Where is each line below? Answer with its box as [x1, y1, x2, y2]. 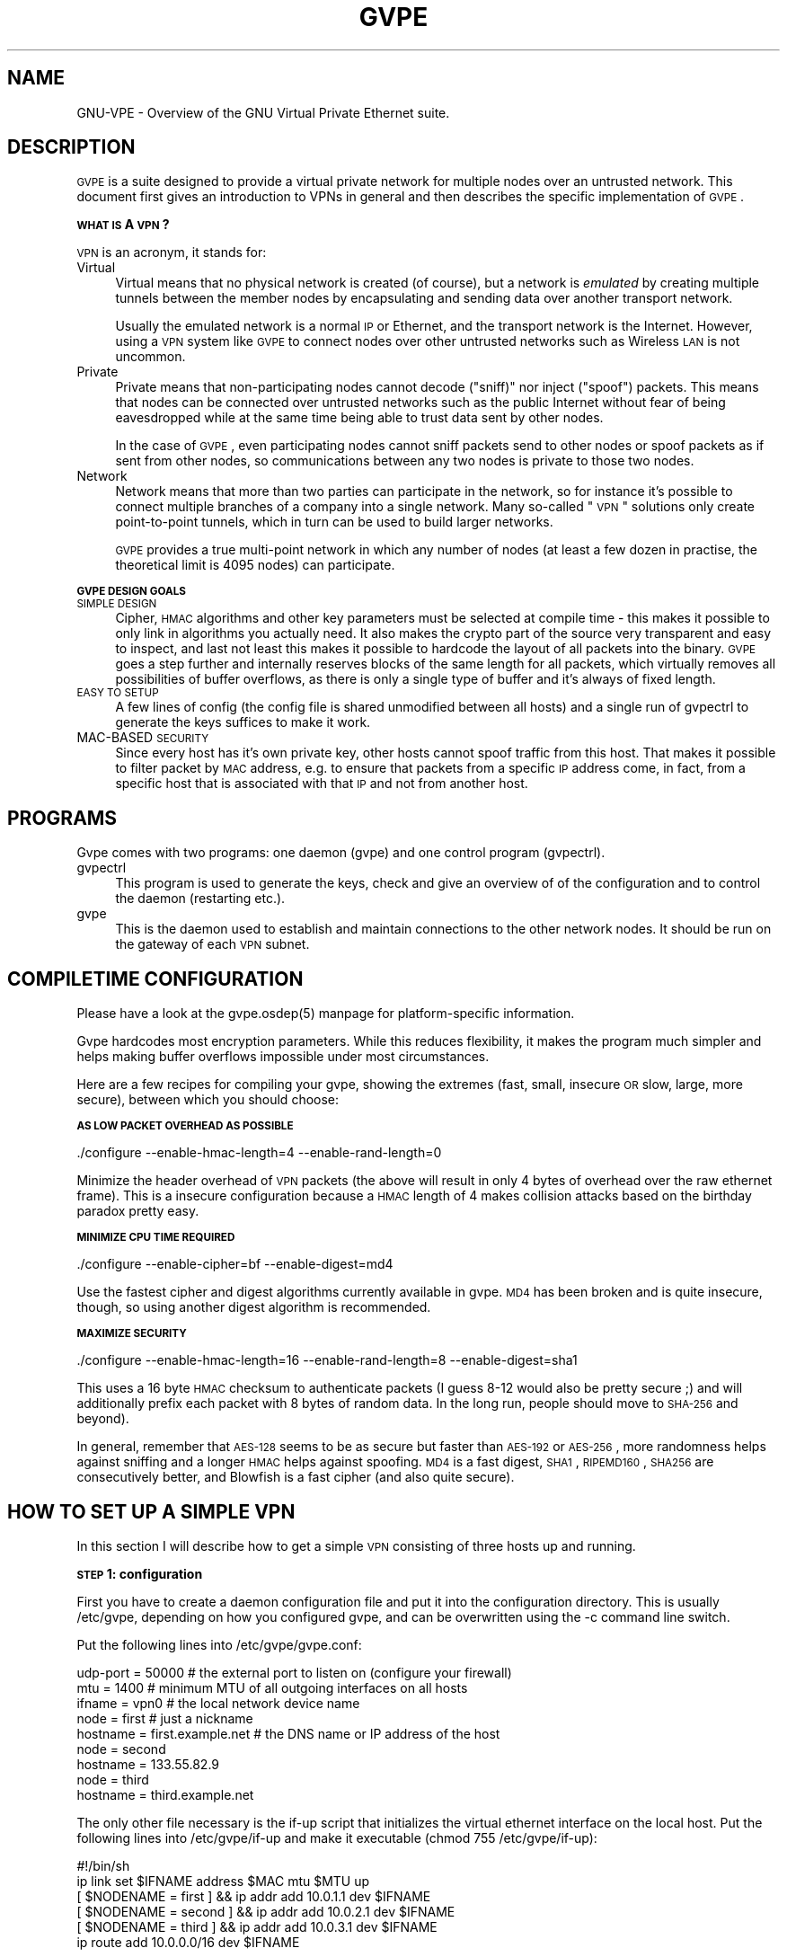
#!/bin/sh [76, 1857, 130, 1873]
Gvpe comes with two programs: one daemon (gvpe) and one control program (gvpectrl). [76, 845, 606, 861]
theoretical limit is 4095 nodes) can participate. [115, 557, 395, 573]
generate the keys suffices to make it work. [115, 714, 371, 731]
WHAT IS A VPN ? [76, 217, 170, 233]
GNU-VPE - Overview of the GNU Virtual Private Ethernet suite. [76, 104, 450, 120]
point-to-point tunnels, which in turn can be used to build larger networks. [115, 514, 553, 530]
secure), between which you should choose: [76, 1092, 340, 1108]
